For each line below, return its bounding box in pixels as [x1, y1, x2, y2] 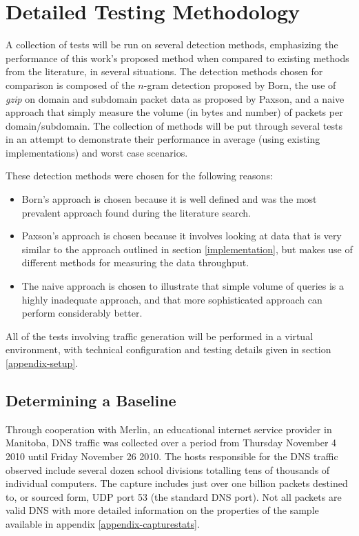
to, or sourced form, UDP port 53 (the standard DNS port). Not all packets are [6, 489, 342, 504]
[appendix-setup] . [6, 356, 79, 370]
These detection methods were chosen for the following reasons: [6, 168, 273, 183]
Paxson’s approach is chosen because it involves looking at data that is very [21, 228, 342, 243]
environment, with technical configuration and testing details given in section [6, 342, 331, 357]
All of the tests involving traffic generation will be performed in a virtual [6, 328, 314, 343]
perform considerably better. [21, 306, 143, 320]
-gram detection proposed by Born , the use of [143, 77, 336, 92]
